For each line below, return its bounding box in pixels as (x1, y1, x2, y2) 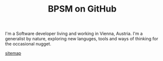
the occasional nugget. (5, 41, 51, 47)
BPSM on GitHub (48, 3, 116, 15)
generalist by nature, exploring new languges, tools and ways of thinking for (5, 36, 159, 42)
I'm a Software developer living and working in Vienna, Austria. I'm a (5, 30, 143, 37)
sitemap (5, 50, 22, 56)
